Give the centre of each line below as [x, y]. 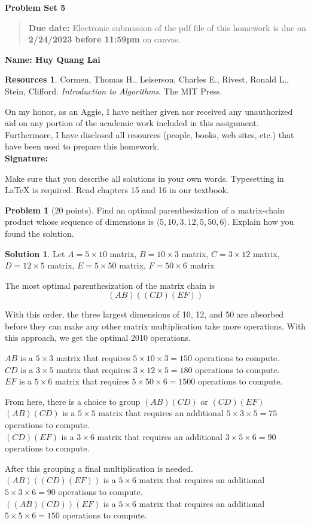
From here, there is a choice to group [73, 401]
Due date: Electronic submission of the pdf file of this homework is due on [167, 27]
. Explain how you [260, 222]
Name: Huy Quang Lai [53, 59]
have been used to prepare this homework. [82, 146]
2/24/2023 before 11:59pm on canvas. [104, 39]
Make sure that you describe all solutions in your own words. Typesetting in [144, 178]
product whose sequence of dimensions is [79, 222]
